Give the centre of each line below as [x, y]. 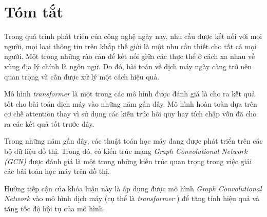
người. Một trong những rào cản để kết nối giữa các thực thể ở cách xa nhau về [130, 56]
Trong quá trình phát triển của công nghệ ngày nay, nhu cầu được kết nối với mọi [133, 36]
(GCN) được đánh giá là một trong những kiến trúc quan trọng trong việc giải [128, 161]
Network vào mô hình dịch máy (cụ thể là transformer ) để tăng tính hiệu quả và [132, 198]
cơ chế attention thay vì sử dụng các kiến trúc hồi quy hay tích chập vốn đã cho [130, 114]
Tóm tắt [34, 12]
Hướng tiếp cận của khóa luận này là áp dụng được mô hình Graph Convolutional [133, 188]
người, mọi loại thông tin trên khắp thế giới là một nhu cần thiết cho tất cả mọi [130, 46]
